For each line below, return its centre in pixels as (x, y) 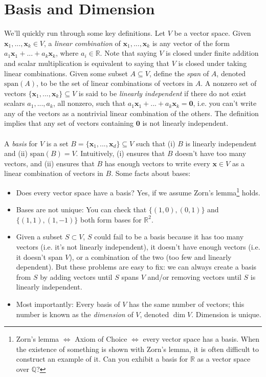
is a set (57, 143)
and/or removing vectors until (194, 276)
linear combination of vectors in (54, 173)
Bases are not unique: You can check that (81, 209)
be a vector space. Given (213, 33)
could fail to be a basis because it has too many (169, 237)
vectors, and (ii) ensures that (49, 163)
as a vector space (224, 359)
